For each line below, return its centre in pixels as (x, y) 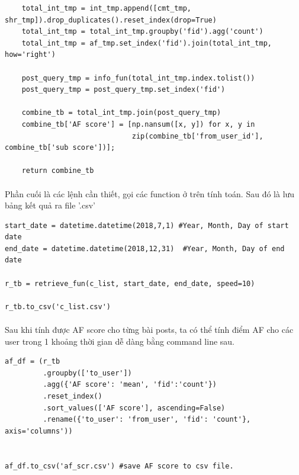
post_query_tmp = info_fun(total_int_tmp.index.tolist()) (138, 78)
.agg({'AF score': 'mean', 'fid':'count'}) (130, 385)
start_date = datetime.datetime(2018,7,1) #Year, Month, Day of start (147, 225)
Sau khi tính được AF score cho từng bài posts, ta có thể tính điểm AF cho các (149, 330)
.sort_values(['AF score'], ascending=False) (134, 408)
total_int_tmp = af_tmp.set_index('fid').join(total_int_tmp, (147, 43)
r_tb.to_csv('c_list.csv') (58, 306)
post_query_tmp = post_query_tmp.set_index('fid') (123, 90)
